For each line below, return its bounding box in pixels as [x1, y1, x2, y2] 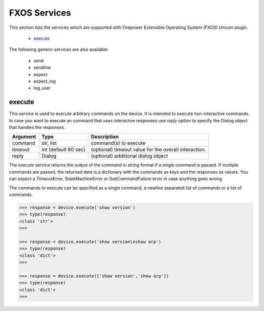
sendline [33, 65, 51, 70]
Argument [12, 133, 36, 140]
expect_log [33, 78, 56, 84]
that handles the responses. [9, 124, 66, 130]
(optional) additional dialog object [90, 153, 168, 159]
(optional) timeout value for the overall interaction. [90, 146, 206, 153]
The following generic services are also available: [9, 46, 109, 52]
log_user [33, 85, 51, 91]
